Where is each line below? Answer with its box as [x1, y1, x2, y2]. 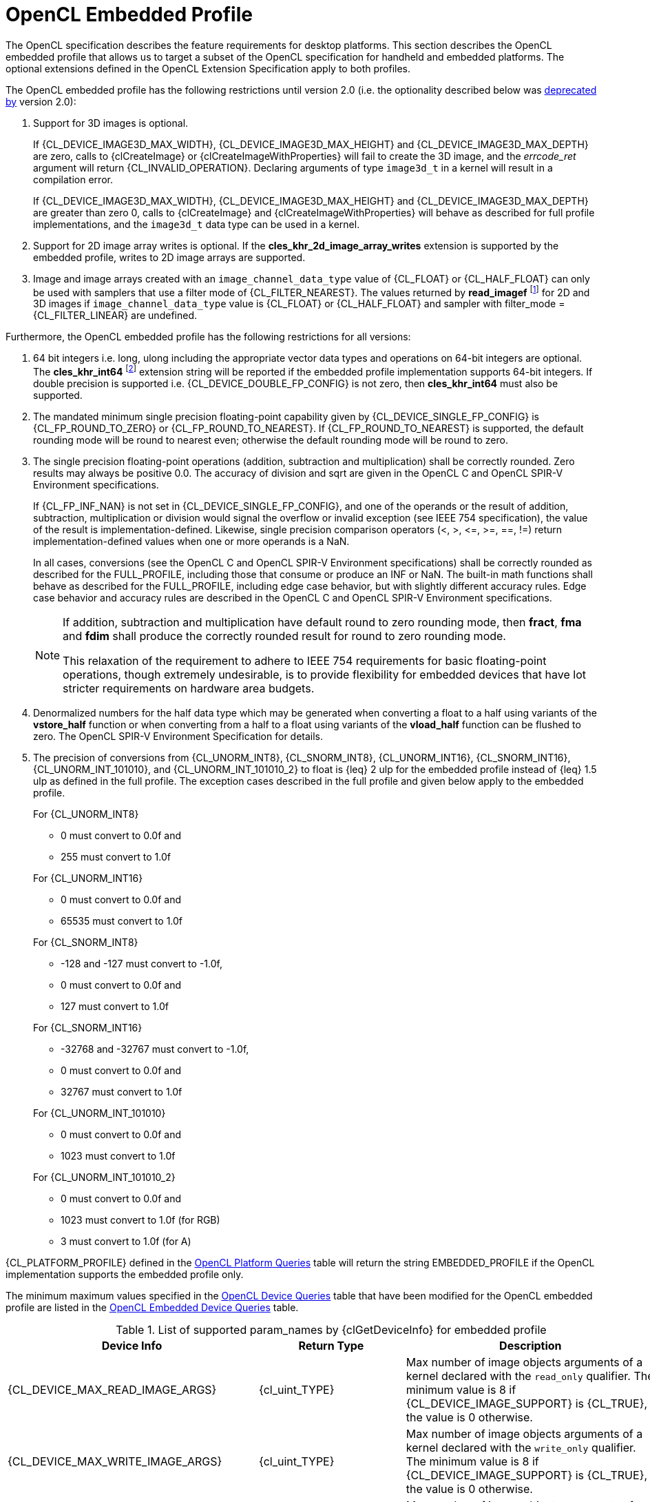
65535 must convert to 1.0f [61, 915, 183, 927]
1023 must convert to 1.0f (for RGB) [61, 1214, 220, 1226]
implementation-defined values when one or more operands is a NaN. [33, 535, 350, 548]
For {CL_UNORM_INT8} [33, 808, 139, 821]
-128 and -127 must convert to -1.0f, [61, 958, 222, 970]
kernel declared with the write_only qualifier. [406, 1441, 636, 1455]
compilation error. [33, 173, 113, 185]
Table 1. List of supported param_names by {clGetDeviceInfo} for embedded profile [116, 1323, 547, 1337]
